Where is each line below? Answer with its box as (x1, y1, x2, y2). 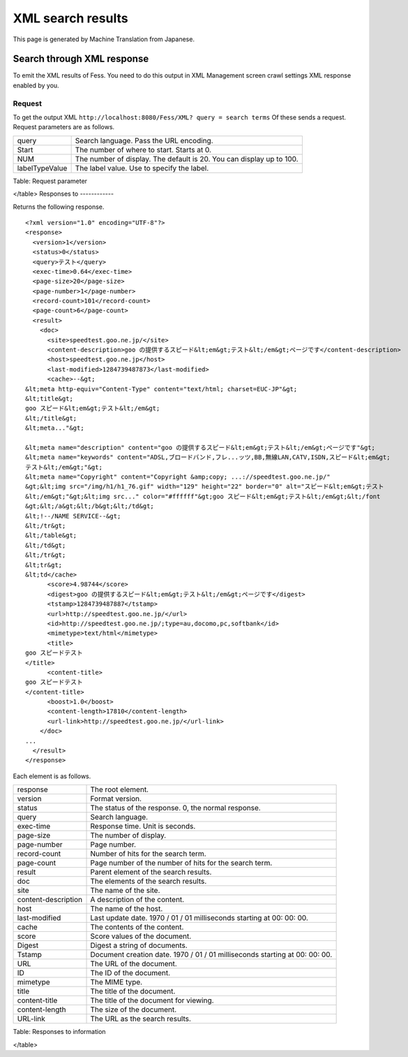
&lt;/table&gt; (25, 532, 77, 539)
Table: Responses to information (13, 1028, 106, 1036)
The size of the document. (90, 1005, 177, 1014)
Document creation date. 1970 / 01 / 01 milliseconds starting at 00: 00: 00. (90, 950, 333, 960)
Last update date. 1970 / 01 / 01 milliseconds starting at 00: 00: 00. (90, 913, 308, 923)
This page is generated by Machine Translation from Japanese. (13, 35, 195, 43)
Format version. (90, 794, 142, 803)
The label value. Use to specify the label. (75, 163, 209, 173)
